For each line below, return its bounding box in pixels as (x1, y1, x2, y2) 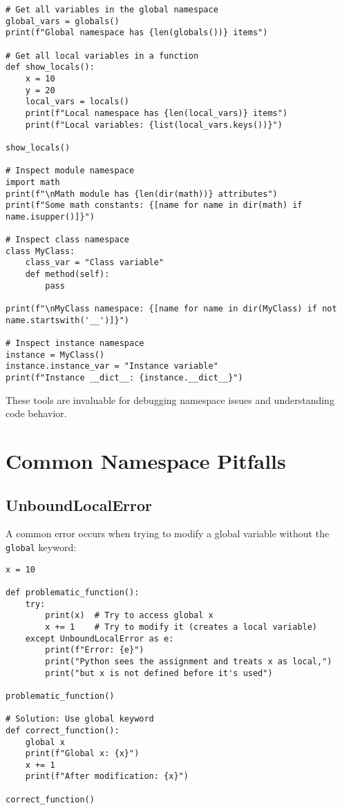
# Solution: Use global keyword (6, 714, 154, 724)
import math (6, 177, 60, 187)
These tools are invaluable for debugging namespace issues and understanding (6, 392, 334, 407)
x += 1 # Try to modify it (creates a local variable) (45, 621, 318, 632)
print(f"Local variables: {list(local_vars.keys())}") (25, 119, 283, 130)
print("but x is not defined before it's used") (45, 668, 273, 678)
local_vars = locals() (25, 97, 129, 107)
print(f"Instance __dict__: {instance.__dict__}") (6, 373, 243, 383)
